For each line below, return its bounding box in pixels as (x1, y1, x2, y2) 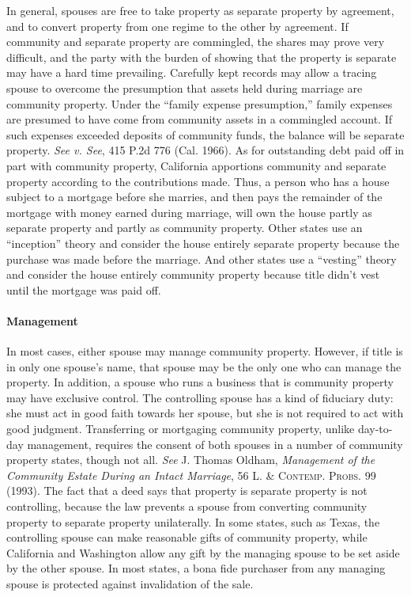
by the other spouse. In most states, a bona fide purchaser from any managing (6, 560, 386, 576)
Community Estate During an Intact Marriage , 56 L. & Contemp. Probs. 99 (6, 466, 376, 483)
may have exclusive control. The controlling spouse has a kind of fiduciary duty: (6, 389, 394, 405)
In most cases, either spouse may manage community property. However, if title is (6, 343, 403, 359)
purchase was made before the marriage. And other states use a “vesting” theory (6, 250, 397, 267)
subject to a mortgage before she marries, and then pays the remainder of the (6, 188, 383, 205)
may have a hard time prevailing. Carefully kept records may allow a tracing (6, 64, 377, 81)
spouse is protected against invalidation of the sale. (6, 575, 254, 591)
